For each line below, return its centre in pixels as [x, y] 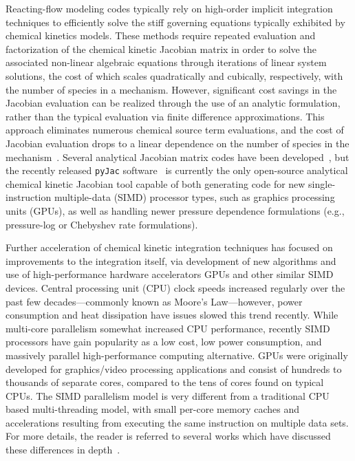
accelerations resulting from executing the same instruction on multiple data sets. [177, 422]
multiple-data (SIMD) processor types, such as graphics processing [194, 197]
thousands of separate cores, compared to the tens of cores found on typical [165, 382]
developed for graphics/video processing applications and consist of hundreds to [174, 368]
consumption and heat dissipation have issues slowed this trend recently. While [172, 315]
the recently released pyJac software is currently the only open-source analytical [177, 170]
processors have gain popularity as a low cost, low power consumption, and [164, 342]
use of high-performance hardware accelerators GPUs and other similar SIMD [170, 274]
